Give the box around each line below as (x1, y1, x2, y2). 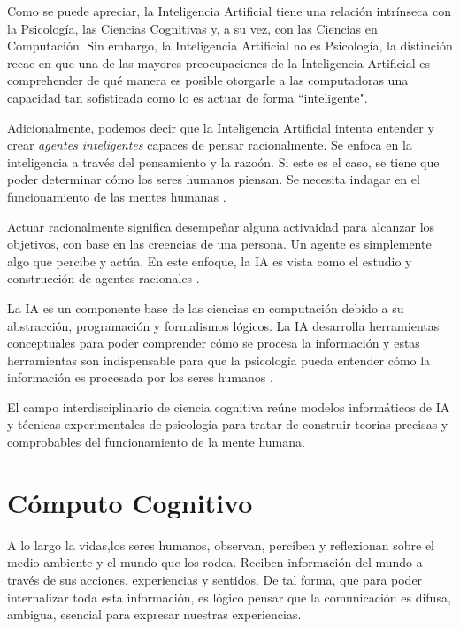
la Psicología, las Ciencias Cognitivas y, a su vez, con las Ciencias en (7, 19, 378, 37)
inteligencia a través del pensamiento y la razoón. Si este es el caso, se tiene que (7, 152, 440, 171)
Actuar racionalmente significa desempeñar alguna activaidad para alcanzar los (7, 217, 435, 235)
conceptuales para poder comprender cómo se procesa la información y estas (7, 334, 420, 352)
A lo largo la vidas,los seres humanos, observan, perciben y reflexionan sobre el (7, 535, 434, 554)
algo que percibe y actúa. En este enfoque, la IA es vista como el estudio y (7, 251, 412, 270)
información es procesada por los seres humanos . (7, 368, 273, 387)
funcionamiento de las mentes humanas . (7, 187, 226, 205)
